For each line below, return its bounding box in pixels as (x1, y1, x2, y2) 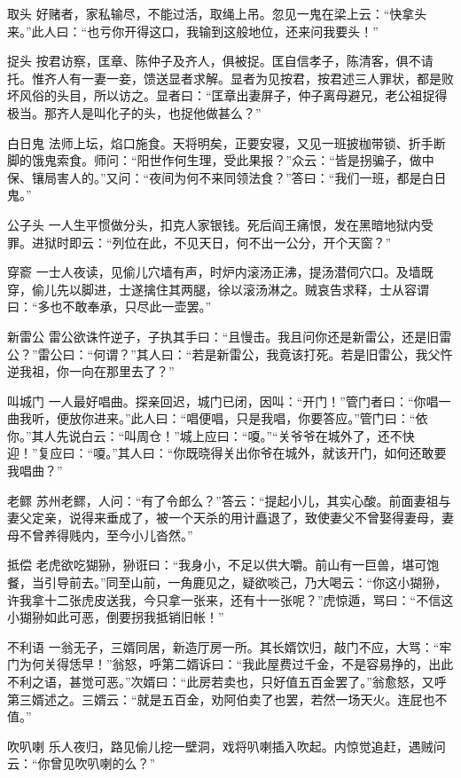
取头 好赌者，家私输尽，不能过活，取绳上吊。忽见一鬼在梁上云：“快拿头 (7, 4, 427, 22)
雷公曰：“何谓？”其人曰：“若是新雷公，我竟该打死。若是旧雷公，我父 (37, 344, 441, 363)
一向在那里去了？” (68, 362, 175, 381)
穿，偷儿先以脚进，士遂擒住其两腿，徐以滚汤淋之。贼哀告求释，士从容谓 (7, 279, 429, 298)
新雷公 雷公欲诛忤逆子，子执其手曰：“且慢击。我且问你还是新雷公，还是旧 (7, 326, 440, 345)
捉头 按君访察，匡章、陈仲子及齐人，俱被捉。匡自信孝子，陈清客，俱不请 (7, 51, 434, 70)
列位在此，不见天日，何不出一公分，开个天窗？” (112, 232, 392, 251)
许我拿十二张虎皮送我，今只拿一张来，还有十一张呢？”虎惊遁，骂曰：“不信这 (7, 590, 454, 609)
